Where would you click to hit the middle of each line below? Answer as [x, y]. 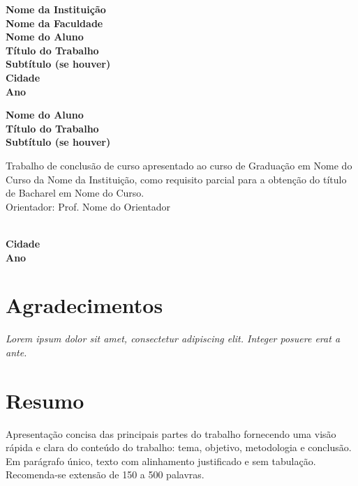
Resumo [45, 400]
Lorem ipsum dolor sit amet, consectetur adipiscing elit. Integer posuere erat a [173, 339]
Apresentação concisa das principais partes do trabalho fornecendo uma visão [171, 433]
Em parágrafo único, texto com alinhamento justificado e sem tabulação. [161, 461]
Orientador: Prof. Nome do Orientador [88, 206]
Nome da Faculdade [54, 23]
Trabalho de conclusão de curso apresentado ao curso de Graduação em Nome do [179, 165]
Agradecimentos [84, 305]
